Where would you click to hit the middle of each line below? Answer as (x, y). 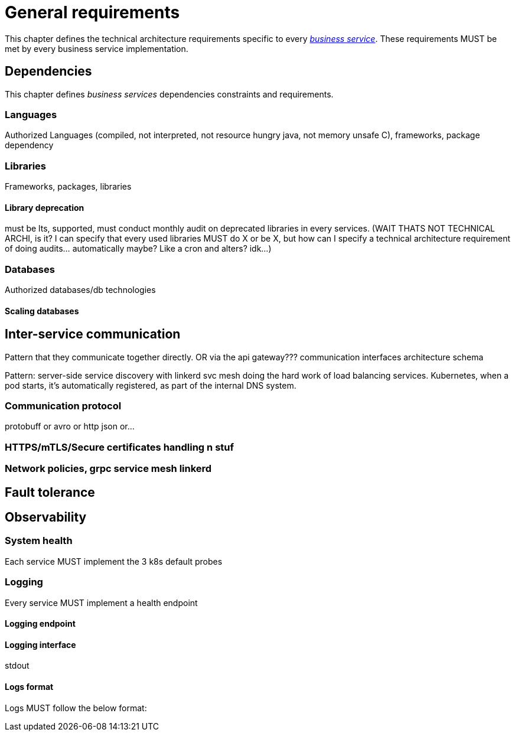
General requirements (92, 12)
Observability (46, 517)
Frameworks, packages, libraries (68, 187)
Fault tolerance (50, 492)
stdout (17, 666)
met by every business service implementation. (97, 48)
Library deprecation (45, 207)
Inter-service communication (93, 334)
